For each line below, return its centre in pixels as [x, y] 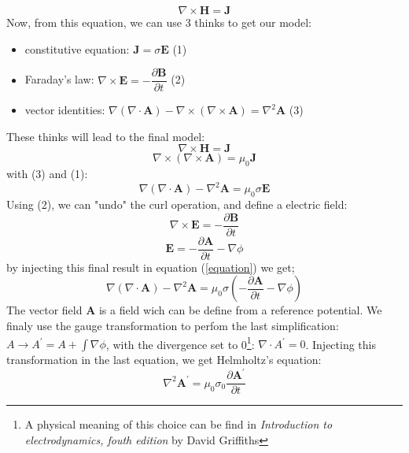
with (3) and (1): [47, 174]
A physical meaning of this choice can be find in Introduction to [179, 424]
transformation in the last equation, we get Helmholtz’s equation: [164, 360]
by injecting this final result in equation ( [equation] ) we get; [151, 267]
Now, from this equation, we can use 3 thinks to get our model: [159, 22]
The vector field [44, 310]
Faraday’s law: [59, 79]
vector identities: [65, 110]
